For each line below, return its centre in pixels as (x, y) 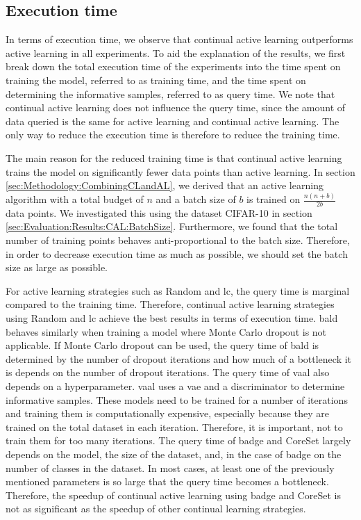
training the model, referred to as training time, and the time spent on (156, 80)
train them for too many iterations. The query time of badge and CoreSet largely (178, 440)
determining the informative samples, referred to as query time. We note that (170, 94)
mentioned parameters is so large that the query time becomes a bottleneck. (167, 481)
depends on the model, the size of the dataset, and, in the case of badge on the (174, 454)
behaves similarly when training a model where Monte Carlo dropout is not (166, 331)
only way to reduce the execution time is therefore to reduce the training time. (173, 135)
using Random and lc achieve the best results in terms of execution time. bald (172, 318)
